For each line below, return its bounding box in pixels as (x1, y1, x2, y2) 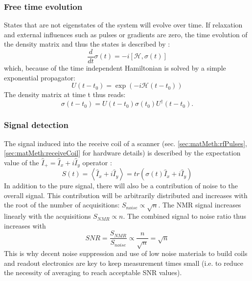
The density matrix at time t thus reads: (4, 89, 126, 100)
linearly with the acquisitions (4, 211, 91, 221)
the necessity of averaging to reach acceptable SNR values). (4, 267, 182, 278)
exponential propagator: (4, 72, 75, 82)
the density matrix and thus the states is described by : (4, 39, 170, 49)
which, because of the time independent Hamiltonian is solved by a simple (4, 63, 226, 73)
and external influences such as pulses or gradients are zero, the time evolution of (4, 29, 248, 39)
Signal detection (4, 119, 69, 131)
